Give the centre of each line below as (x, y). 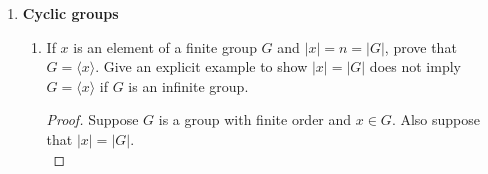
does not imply (415, 66)
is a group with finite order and (255, 119)
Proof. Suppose (92, 119)
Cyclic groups (70, 13)
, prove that (420, 46)
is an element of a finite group (165, 46)
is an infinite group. (188, 85)
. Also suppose (435, 119)
